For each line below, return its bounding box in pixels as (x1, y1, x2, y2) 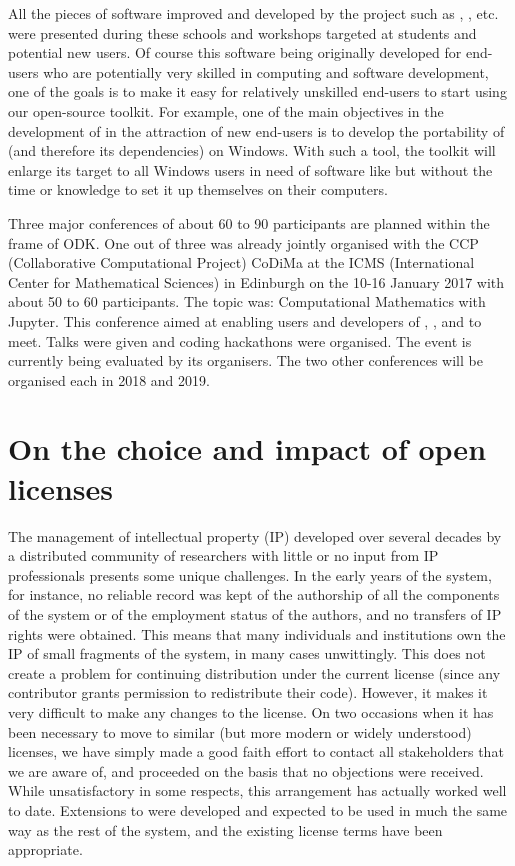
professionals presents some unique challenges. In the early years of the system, (8, 564, 492, 585)
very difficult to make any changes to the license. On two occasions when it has (8, 701, 494, 722)
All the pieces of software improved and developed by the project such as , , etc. (8, 3, 499, 23)
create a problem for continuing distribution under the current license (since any (8, 662, 501, 683)
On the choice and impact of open (8, 428, 487, 469)
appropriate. (8, 839, 83, 860)
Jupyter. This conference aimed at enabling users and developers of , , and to (8, 310, 482, 331)
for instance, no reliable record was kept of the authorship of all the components (8, 584, 500, 605)
